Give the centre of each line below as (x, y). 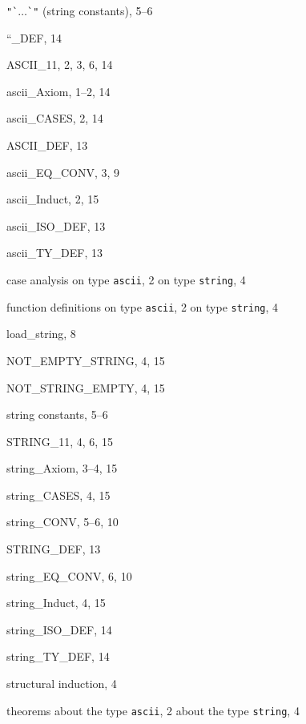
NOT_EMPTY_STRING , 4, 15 (86, 360)
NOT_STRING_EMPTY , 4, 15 (86, 387)
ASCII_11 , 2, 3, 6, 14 (60, 64)
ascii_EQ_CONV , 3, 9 (63, 172)
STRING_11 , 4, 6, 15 (60, 441)
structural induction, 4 (62, 684)
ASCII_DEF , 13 (47, 145)
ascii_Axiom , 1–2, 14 (58, 91)
